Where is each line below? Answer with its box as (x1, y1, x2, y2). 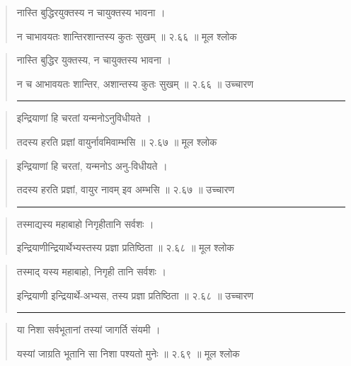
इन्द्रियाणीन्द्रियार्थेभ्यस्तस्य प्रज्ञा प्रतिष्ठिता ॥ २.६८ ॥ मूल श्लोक (16, 240, 234, 255)
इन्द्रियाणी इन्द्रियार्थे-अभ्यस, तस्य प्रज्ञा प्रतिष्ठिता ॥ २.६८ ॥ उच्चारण (16, 287, 254, 302)
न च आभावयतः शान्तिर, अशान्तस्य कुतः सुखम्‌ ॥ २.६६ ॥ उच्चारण (16, 76, 253, 91)
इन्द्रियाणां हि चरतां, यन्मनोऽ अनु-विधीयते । (16, 158, 168, 173)
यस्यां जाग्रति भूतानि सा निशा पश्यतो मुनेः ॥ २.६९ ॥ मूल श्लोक (16, 345, 240, 360)
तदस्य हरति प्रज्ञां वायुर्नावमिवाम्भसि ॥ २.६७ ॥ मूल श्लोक (16, 134, 217, 149)
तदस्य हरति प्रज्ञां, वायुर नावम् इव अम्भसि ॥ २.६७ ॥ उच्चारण (16, 182, 235, 197)
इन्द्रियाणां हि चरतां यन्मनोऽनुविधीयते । (16, 110, 151, 125)
